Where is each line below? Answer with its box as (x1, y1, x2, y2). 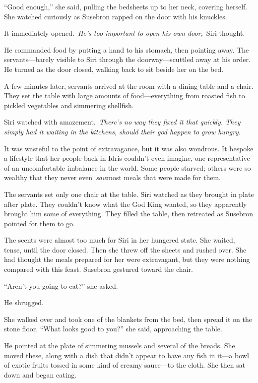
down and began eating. (4, 369, 77, 380)
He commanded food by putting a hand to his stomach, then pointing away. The (4, 44, 249, 55)
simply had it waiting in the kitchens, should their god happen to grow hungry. (4, 126, 241, 136)
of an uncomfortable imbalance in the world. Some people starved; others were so (4, 162, 251, 173)
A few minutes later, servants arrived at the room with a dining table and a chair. (4, 80, 254, 91)
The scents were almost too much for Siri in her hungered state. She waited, (4, 235, 235, 245)
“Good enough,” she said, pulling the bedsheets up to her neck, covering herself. (4, 1, 248, 11)
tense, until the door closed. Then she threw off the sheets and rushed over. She (4, 244, 247, 255)
